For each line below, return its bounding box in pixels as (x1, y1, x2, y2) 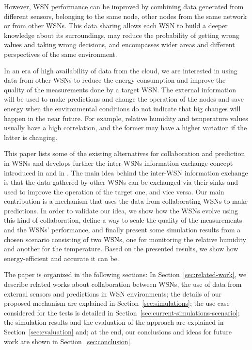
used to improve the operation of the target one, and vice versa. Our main (4, 186, 224, 196)
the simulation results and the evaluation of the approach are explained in (4, 317, 224, 327)
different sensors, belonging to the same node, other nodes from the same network (4, 11, 247, 21)
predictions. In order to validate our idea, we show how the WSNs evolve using (4, 205, 238, 215)
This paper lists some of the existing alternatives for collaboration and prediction (4, 148, 245, 158)
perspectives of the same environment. (4, 49, 117, 59)
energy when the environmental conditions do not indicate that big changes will (4, 103, 241, 113)
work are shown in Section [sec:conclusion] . (4, 336, 132, 346)
